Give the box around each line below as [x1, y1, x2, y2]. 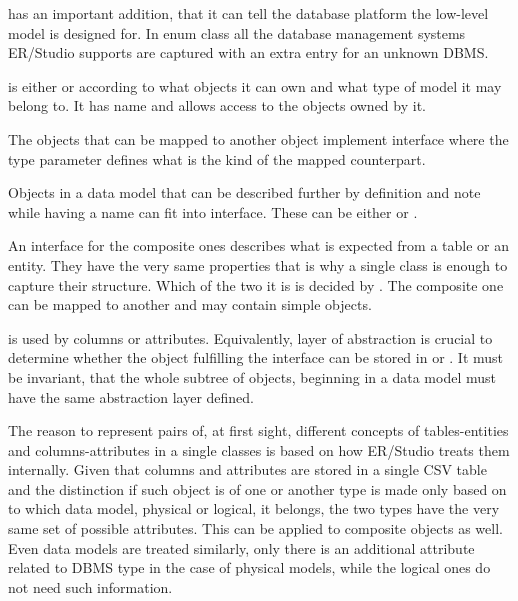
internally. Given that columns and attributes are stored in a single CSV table [8, 459, 487, 480]
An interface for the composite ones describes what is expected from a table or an [8, 235, 510, 256]
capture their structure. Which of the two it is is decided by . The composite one [8, 274, 504, 295]
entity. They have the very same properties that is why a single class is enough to [8, 254, 508, 275]
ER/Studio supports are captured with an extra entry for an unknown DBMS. [8, 42, 489, 63]
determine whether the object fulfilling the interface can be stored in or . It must [8, 347, 504, 368]
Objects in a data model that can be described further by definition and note [8, 182, 481, 203]
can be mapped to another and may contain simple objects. [8, 294, 372, 315]
